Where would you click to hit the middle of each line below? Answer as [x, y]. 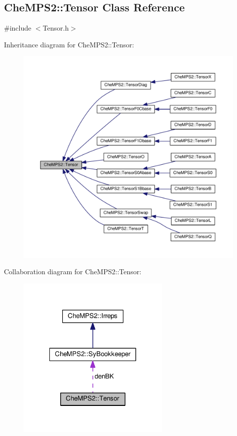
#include [18, 28]
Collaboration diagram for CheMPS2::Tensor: [73, 272]
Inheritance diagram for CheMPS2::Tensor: [69, 44]
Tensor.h [56, 28]
